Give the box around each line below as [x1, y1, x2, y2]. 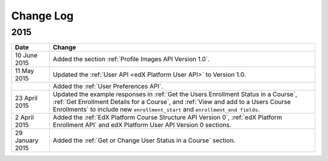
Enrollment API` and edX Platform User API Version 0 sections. [52, 121, 231, 130]
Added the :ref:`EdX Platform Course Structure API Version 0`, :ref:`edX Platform [52, 113, 282, 122]
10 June [15, 51, 38, 60]
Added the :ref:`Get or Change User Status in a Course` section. [52, 136, 236, 145]
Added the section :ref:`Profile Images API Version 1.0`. [52, 55, 210, 64]
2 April [15, 113, 34, 122]
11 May [15, 67, 35, 75]
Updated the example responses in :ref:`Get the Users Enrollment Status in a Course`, [52, 90, 298, 99]
